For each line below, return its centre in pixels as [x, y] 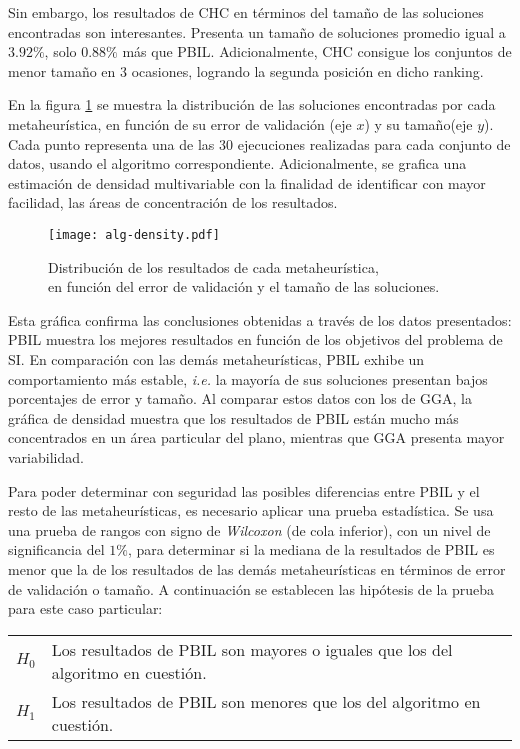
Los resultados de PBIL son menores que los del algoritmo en [266, 701]
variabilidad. [46, 456]
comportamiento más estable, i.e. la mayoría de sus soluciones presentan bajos [248, 378]
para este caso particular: [85, 608]
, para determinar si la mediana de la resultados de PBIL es [311, 549]
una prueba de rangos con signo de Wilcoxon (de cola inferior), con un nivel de [249, 529]
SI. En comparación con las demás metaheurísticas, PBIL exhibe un [216, 358]
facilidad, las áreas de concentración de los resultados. [173, 202]
